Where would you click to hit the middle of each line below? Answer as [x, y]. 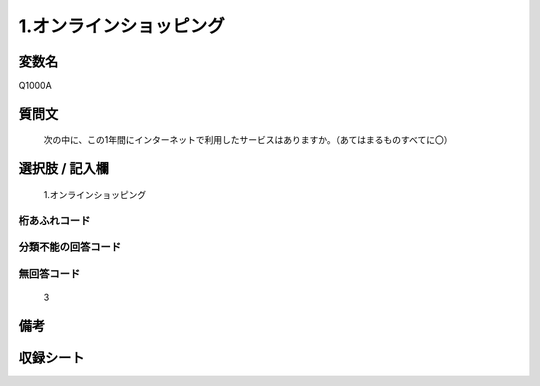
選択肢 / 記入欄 [64, 168]
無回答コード [49, 273]
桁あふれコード [54, 220]
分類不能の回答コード [70, 247]
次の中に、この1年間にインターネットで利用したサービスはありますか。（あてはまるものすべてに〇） [248, 140]
